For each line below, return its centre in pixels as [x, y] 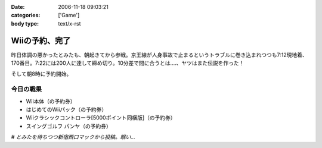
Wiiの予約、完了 [41, 41]
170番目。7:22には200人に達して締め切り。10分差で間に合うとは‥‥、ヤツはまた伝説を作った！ [128, 63]
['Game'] [69, 15]
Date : [18, 7]
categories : [26, 15]
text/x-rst [69, 23]
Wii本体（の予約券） [51, 101]
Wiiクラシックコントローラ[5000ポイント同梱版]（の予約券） [101, 118]
